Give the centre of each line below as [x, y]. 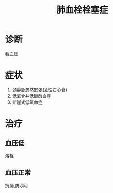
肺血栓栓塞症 [82, 10]
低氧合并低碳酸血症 [32, 96]
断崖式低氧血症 [27, 102]
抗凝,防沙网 [17, 185]
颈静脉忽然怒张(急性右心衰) [40, 90]
